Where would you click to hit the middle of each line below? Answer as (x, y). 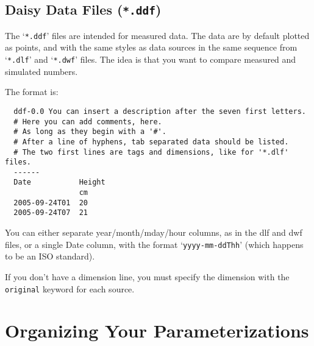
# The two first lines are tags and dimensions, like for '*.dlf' (151, 152)
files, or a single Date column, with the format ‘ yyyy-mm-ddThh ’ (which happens (154, 244)
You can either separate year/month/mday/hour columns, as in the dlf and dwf (154, 232)
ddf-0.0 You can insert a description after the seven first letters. (160, 111)
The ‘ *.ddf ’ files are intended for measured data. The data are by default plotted (157, 35)
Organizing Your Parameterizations (157, 330)
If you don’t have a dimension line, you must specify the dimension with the (147, 276)
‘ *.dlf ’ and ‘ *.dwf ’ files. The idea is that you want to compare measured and (151, 59)
